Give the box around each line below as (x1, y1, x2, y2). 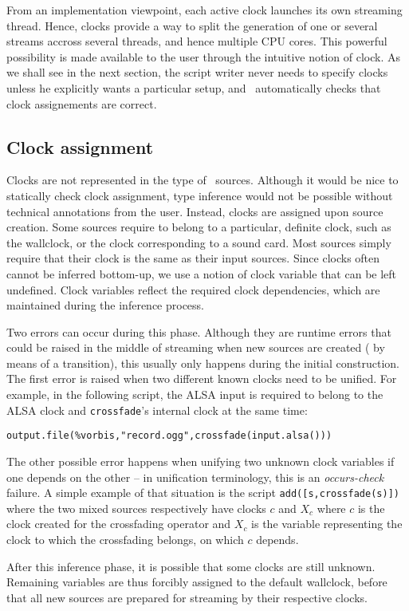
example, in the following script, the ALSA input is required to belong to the (6, 386, 383, 403)
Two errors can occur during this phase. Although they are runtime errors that (6, 323, 391, 340)
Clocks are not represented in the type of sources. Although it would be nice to (6, 171, 399, 188)
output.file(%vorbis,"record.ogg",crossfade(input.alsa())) (6, 430, 332, 442)
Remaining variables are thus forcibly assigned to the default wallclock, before (6, 574, 387, 590)
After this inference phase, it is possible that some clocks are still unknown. (6, 558, 376, 574)
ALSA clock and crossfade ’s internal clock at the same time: (6, 401, 308, 418)
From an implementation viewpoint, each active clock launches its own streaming (6, 2, 403, 18)
